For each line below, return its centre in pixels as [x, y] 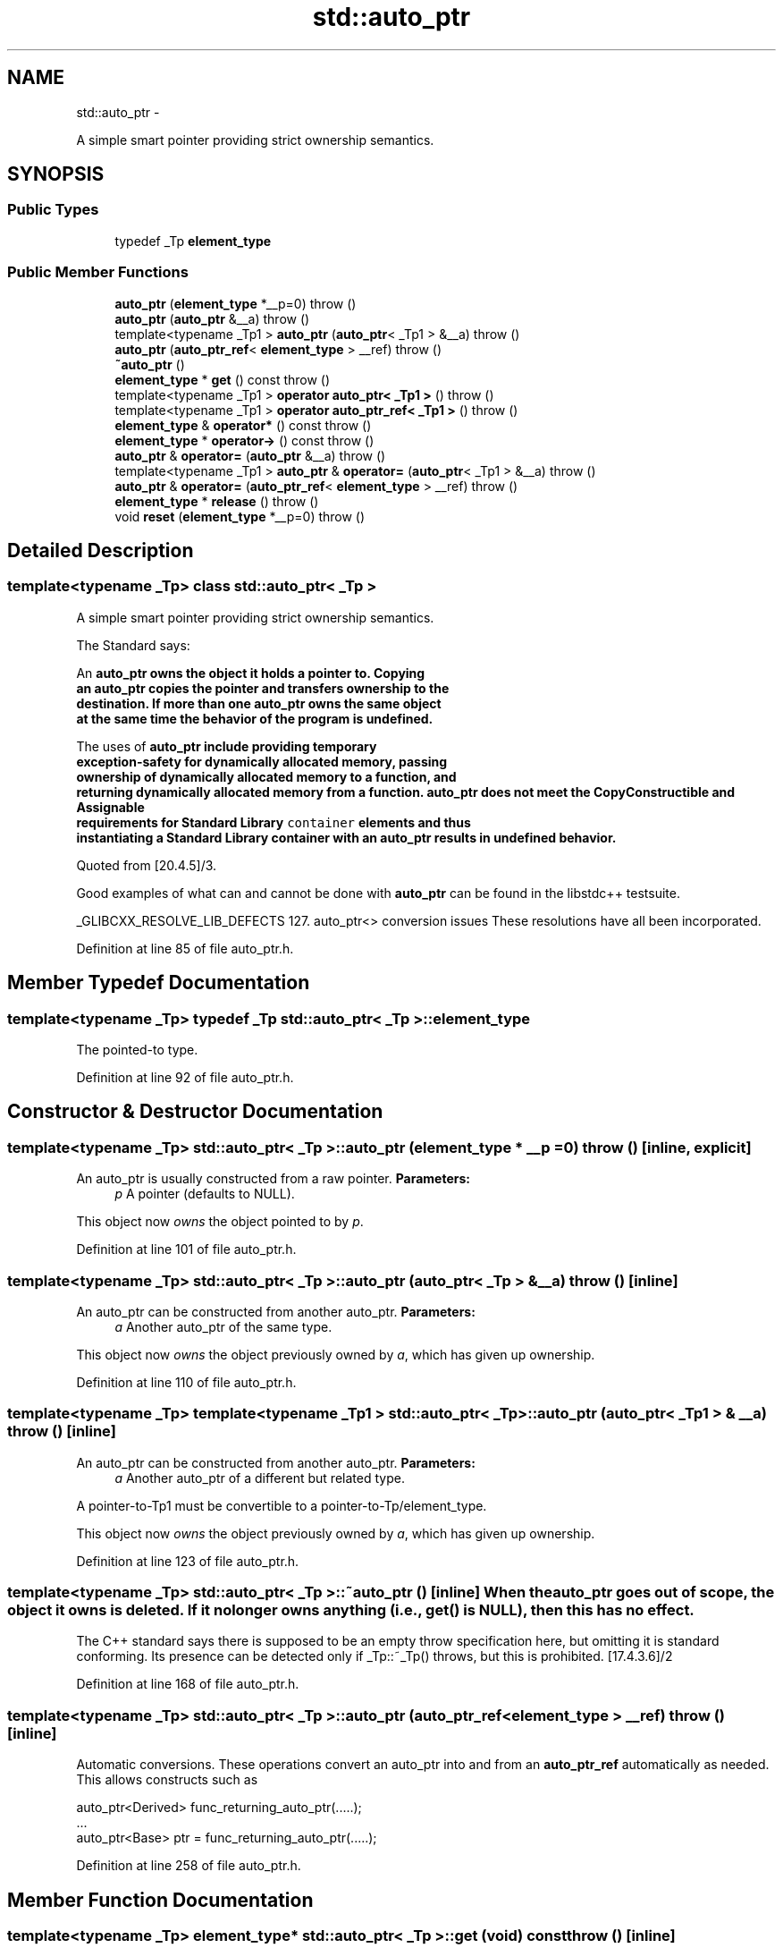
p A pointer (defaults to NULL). [205, 1194]
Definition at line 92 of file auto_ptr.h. [185, 1077]
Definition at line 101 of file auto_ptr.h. [186, 1249]
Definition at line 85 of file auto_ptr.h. [185, 948]
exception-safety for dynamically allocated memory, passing [262, 761]
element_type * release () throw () [217, 501]
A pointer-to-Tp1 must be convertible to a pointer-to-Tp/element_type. [282, 1505]
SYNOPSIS [56, 174]
